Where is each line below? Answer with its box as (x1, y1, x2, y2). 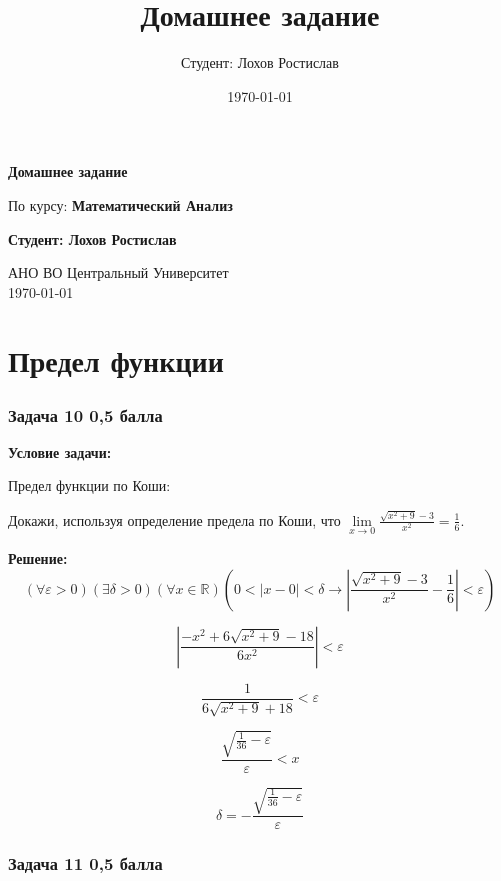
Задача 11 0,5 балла (8, 851, 163, 876)
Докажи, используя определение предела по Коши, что (8, 509, 341, 530)
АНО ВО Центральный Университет (8, 262, 229, 283)
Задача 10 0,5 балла (8, 402, 163, 427)
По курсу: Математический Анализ (8, 194, 233, 215)
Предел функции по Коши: (8, 475, 171, 496)
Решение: (8, 547, 68, 568)
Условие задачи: (8, 441, 112, 462)
